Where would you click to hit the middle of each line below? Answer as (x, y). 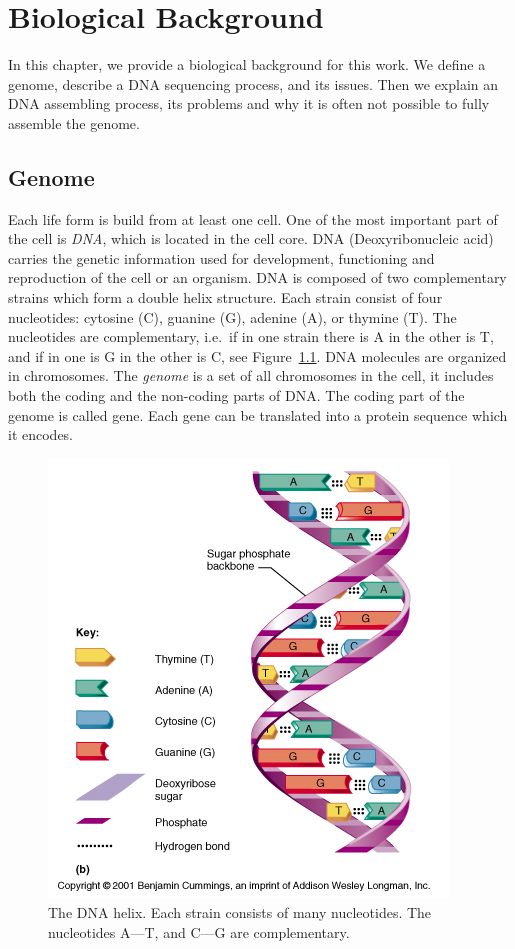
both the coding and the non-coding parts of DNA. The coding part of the (236, 395)
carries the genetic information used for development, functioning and (221, 257)
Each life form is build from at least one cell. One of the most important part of (253, 218)
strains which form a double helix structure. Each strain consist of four (225, 297)
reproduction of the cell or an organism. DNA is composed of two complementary (257, 277)
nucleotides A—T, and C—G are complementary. (199, 932)
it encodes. (41, 434)
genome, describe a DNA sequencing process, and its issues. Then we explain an (253, 83)
